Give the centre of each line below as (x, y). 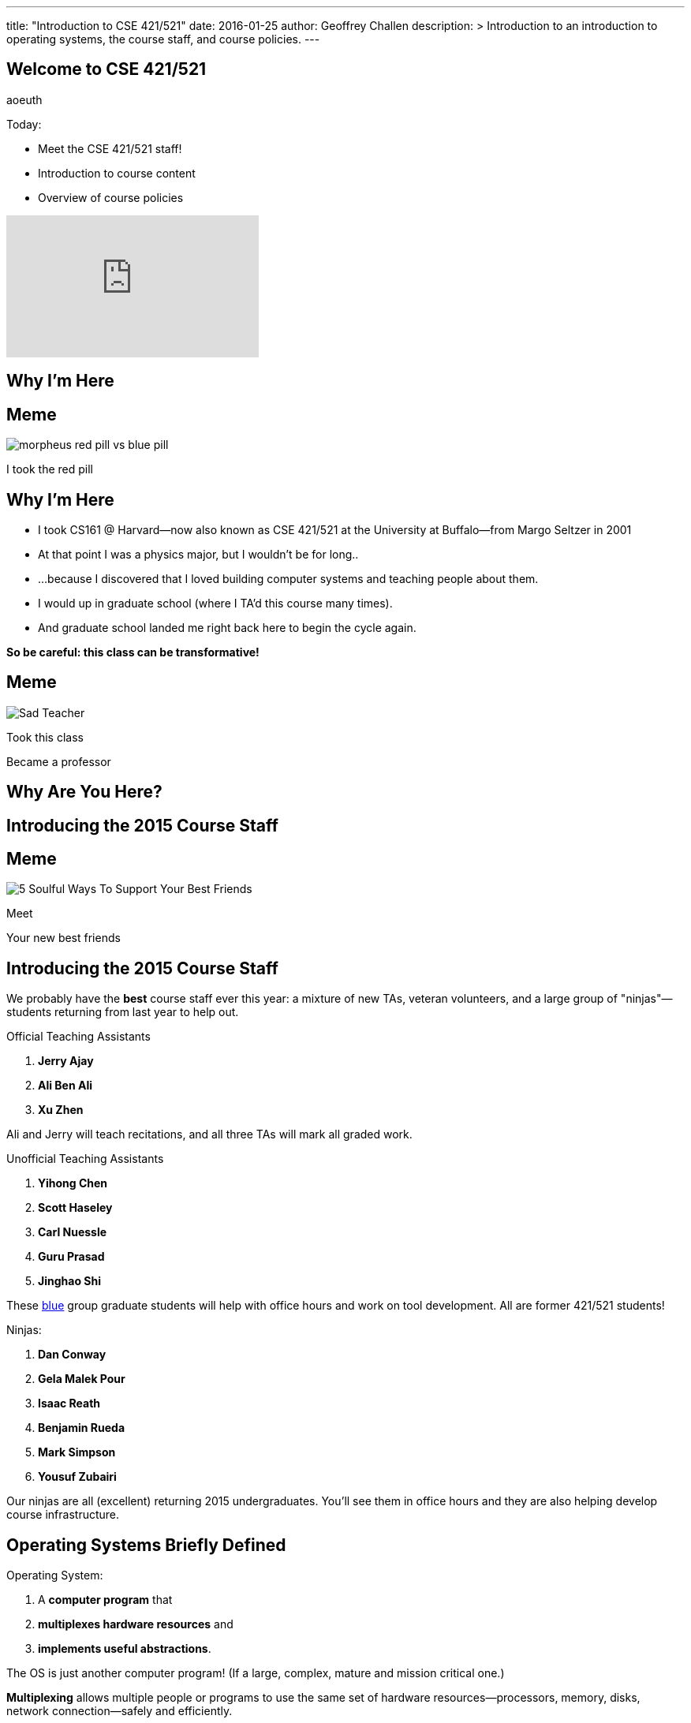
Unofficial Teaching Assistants (85, 1159)
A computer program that (105, 1600)
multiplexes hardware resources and (136, 1624)
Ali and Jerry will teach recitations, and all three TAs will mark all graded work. (209, 1134)
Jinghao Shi (69, 1281)
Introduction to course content (117, 173)
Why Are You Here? (84, 792)
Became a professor (59, 761)
